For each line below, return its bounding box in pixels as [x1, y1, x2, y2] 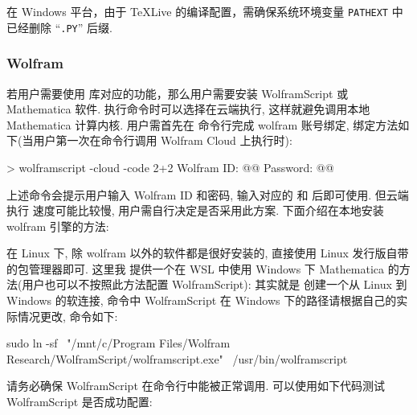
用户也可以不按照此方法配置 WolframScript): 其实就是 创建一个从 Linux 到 [22, 276, 407, 293]
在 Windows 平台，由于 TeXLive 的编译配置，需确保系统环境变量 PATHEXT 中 [6, 3, 403, 19]
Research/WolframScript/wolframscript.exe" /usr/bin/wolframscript [6, 350, 348, 367]
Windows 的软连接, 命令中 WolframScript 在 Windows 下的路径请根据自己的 [6, 292, 397, 309]
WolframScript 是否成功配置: [6, 393, 153, 410]
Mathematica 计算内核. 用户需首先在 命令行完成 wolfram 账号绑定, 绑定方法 [6, 116, 399, 133]
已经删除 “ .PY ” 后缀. [6, 18, 112, 35]
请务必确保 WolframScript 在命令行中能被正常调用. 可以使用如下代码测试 [6, 377, 386, 394]
